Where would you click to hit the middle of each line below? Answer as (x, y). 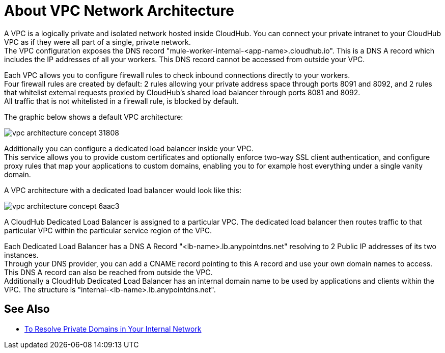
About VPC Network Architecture (119, 11)
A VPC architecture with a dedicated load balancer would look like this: (123, 190)
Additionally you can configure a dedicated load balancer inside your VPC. (129, 148)
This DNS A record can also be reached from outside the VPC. (108, 272)
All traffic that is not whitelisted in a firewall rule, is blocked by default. (121, 101)
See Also (27, 309)
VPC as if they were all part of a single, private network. (98, 42)
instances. (21, 255)
